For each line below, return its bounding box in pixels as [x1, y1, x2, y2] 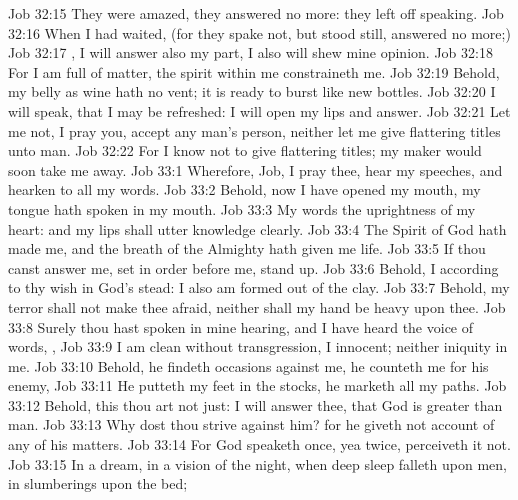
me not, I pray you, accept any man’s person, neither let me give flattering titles [8, 120, 501, 141]
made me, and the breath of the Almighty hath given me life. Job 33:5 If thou [8, 238, 486, 259]
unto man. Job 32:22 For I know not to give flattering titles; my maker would [8, 140, 482, 161]
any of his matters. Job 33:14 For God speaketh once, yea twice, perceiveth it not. [8, 434, 511, 455]
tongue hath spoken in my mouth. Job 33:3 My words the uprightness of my [8, 198, 476, 219]
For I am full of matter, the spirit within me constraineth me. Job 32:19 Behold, [8, 61, 500, 82]
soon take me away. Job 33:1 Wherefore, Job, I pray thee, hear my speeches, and [8, 159, 503, 180]
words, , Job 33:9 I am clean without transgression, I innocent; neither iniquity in [8, 336, 508, 357]
